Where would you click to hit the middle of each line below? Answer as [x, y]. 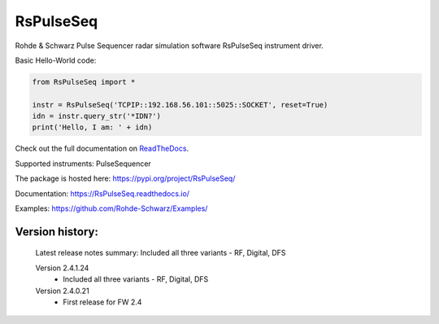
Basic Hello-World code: [56, 60]
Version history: [57, 232]
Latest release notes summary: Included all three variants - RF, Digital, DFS [161, 253]
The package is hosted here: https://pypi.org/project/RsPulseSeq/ [125, 178]
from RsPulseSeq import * [84, 82]
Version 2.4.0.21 [62, 291]
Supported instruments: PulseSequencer [83, 164]
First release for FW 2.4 [102, 302]
